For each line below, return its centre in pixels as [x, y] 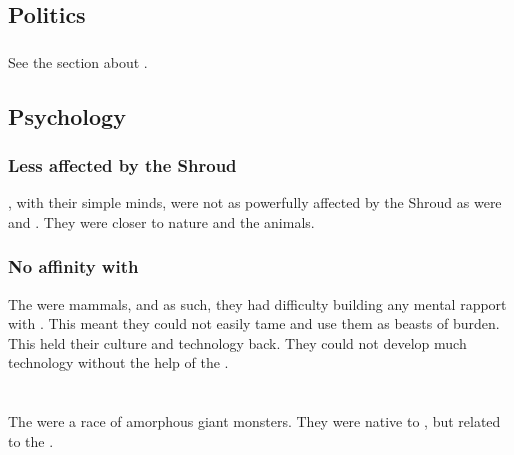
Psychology [67, 115]
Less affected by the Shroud [122, 165]
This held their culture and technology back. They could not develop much [237, 342]
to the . [31, 440]
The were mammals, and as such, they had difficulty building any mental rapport [257, 303]
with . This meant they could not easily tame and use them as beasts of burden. [254, 323]
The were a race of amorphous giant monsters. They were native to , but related [254, 421]
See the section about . [78, 61]
